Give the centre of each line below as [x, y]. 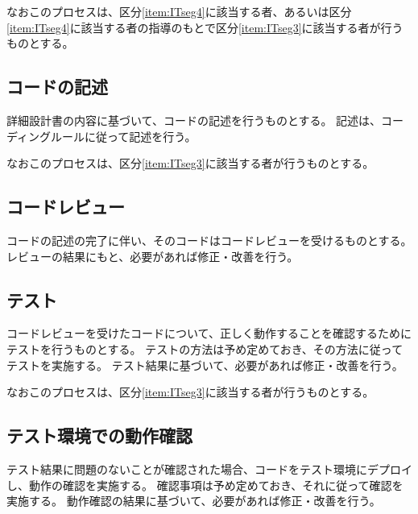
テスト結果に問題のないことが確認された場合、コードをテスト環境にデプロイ [209, 468]
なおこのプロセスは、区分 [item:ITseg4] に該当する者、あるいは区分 [179, 11]
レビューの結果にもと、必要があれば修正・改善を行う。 [153, 256]
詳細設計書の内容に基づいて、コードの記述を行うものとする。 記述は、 [194, 120]
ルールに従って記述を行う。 [124, 136]
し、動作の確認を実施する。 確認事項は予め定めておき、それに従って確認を [205, 485]
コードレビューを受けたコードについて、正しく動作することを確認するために [209, 333]
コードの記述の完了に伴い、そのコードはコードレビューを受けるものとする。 [209, 240]
